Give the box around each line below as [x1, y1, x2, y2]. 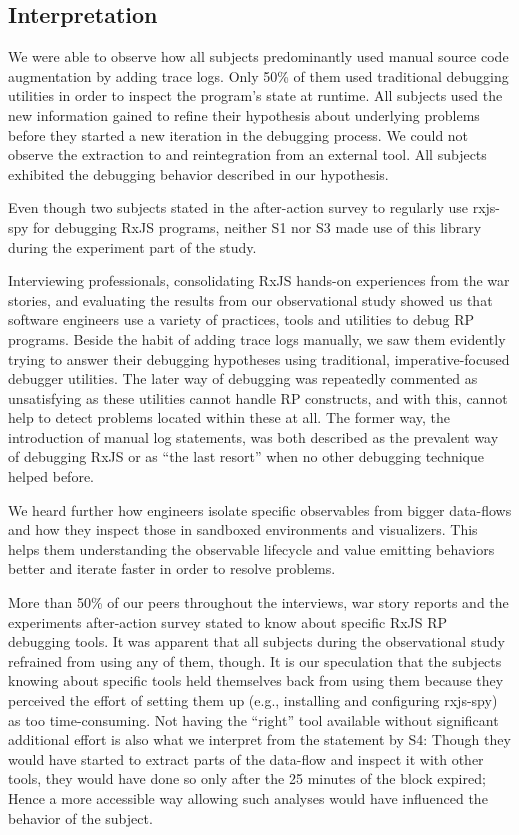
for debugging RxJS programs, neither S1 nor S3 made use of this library [32, 216, 482, 237]
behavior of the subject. [8, 807, 153, 828]
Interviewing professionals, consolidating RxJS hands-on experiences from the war [8, 270, 510, 291]
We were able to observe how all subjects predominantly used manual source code [8, 46, 509, 67]
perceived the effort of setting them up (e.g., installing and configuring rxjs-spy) [8, 690, 498, 711]
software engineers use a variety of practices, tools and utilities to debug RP [8, 309, 475, 330]
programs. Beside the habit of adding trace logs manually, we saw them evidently [8, 328, 506, 349]
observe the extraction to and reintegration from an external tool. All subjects [8, 144, 487, 165]
